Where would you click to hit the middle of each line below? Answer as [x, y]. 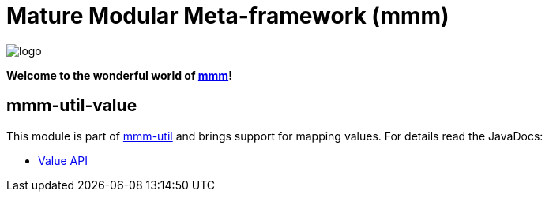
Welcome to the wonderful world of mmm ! [119, 75]
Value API [63, 160]
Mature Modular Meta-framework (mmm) [228, 16]
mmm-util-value [72, 106]
